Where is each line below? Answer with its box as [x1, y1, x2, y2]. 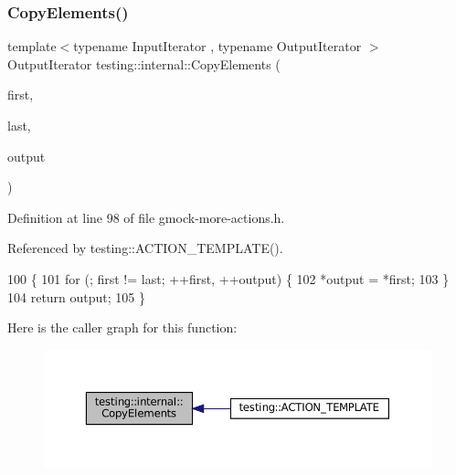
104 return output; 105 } [7, 287, 146, 306]
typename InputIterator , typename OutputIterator [73, 37, 362, 56]
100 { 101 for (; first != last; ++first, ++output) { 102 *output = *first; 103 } [7, 269, 450, 288]
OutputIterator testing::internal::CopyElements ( [7, 54, 281, 73]
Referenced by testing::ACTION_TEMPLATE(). [7, 238, 283, 258]
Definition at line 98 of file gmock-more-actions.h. [7, 207, 285, 227]
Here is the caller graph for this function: [7, 318, 238, 337]
